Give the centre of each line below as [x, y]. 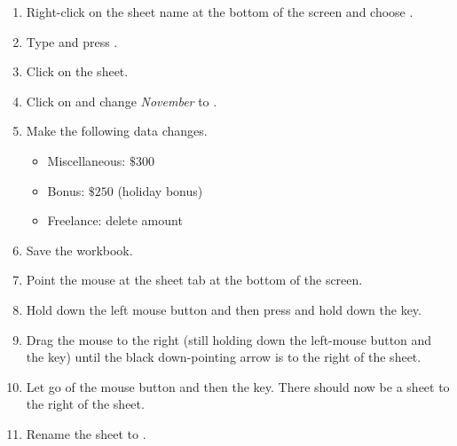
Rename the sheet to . [86, 433]
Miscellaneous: [87, 160]
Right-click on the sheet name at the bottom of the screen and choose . [220, 12]
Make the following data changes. [117, 131]
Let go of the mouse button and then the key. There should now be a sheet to [238, 386]
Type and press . [72, 41]
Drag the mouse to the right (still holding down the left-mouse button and [229, 339]
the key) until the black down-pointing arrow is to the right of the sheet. [224, 357]
